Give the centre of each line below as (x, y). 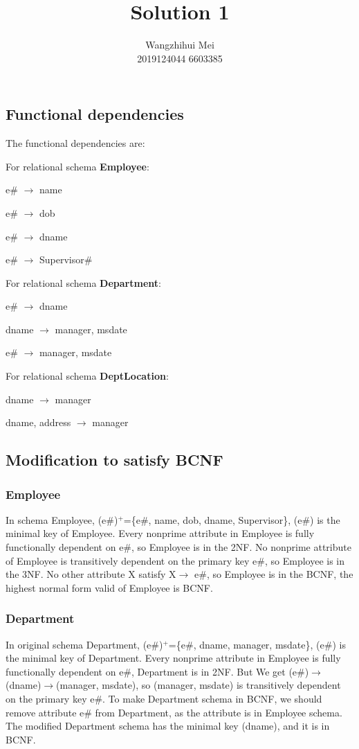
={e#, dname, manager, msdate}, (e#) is (257, 644)
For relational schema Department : (83, 282)
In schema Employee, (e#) (62, 519)
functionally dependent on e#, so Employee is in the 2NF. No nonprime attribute (178, 547)
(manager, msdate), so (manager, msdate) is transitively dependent (199, 685)
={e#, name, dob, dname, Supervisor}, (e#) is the (232, 519)
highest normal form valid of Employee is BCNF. (109, 587)
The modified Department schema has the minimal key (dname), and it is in (168, 726)
